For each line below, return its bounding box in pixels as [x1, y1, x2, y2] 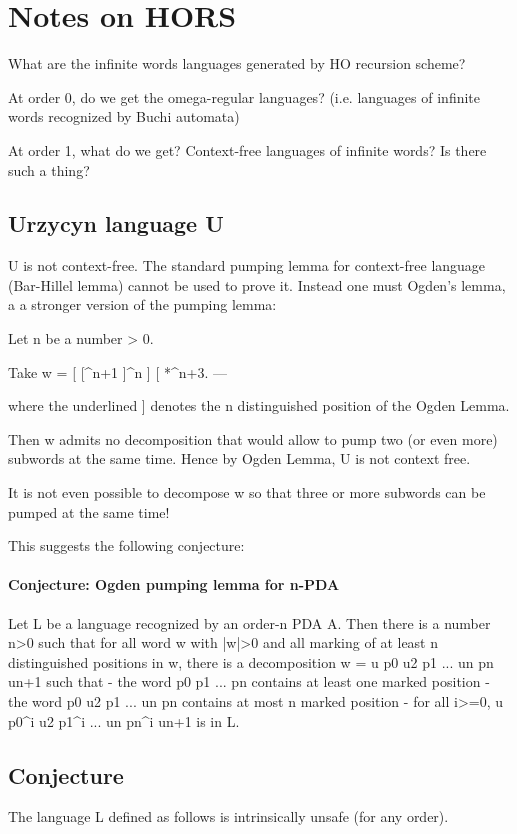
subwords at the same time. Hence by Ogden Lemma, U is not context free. [8, 448, 471, 469]
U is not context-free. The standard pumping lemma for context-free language [8, 255, 486, 276]
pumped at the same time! [8, 501, 170, 522]
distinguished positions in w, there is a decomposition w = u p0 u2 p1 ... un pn [8, 651, 494, 672]
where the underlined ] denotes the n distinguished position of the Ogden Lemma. [8, 395, 510, 416]
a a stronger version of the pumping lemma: [8, 294, 277, 315]
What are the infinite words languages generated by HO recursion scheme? [8, 53, 466, 74]
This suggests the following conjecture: [8, 535, 245, 556]
